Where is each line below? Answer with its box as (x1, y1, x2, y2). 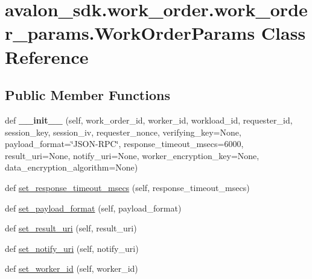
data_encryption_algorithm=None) (5, 161, 138, 174)
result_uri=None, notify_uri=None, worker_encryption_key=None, (5, 149, 259, 161)
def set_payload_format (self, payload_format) (5, 201, 182, 214)
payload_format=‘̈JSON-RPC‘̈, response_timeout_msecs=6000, (5, 137, 244, 150)
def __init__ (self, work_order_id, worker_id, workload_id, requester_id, (5, 113, 293, 126)
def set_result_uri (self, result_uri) (5, 222, 137, 234)
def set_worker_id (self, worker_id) (5, 262, 138, 275)
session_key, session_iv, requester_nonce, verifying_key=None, (5, 125, 241, 138)
